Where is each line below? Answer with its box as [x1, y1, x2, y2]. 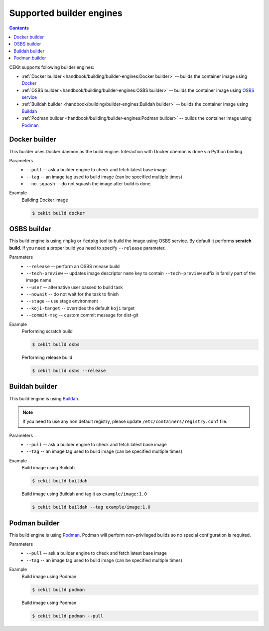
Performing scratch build [21, 328, 73, 334]
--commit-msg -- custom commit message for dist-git [26, 312, 139, 318]
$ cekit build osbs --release [32, 368, 106, 373]
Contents [9, 25, 29, 31]
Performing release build [21, 354, 73, 360]
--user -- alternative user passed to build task [26, 284, 123, 290]
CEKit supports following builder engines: [9, 64, 95, 70]
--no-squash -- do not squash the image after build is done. [26, 181, 152, 187]
